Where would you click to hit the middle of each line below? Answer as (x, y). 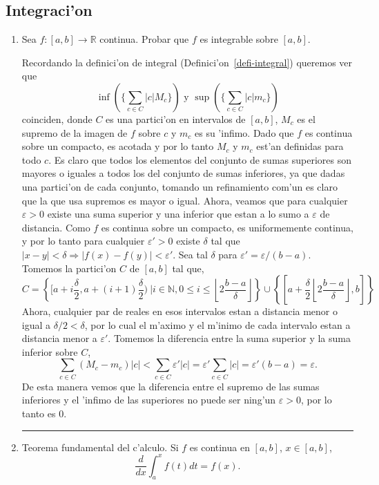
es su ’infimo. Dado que (244, 132)
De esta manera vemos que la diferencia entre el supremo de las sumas (171, 386)
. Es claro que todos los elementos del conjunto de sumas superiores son (200, 159)
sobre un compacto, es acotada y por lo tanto (118, 146)
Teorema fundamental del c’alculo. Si (100, 447)
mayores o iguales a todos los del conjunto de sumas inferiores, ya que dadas (183, 173)
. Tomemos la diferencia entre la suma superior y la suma (229, 338)
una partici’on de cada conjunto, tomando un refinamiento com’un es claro (179, 186)
